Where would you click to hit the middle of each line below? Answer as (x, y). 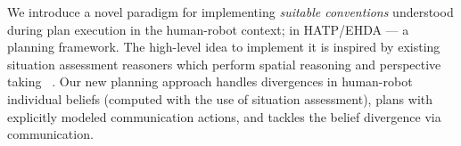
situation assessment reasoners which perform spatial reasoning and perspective (224, 64)
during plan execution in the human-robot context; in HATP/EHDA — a (208, 29)
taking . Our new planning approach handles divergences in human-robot (210, 81)
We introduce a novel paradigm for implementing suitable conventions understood (230, 12)
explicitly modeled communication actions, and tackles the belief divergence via (224, 116)
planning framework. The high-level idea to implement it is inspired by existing (224, 47)
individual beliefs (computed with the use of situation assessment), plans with (220, 98)
